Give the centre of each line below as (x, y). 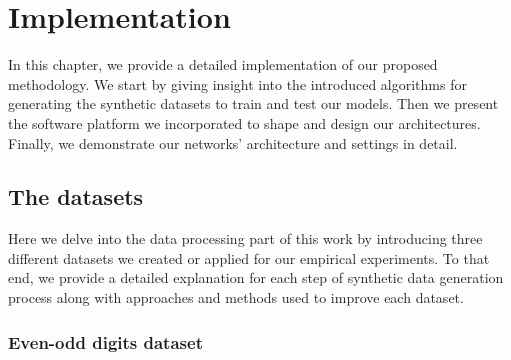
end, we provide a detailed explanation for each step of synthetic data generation (256, 277)
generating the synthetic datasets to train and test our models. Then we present (253, 103)
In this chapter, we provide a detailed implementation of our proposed (223, 64)
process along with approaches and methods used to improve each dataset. (236, 297)
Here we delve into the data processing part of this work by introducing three (245, 238)
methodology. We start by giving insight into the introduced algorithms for (237, 83)
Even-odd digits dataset (105, 341)
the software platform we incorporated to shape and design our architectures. (244, 122)
